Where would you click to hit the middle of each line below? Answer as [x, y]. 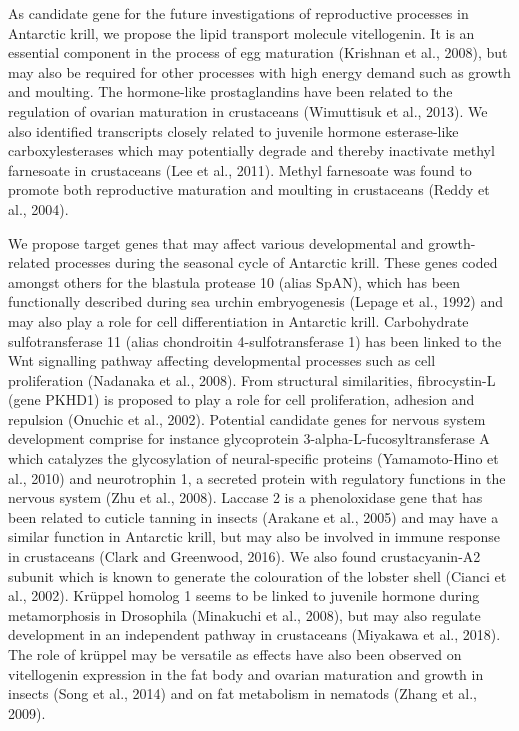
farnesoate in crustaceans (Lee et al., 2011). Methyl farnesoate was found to [240, 169]
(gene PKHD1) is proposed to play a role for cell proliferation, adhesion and [241, 399]
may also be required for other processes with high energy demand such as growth [259, 71]
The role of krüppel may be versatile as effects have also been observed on [235, 654]
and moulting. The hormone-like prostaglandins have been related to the [230, 91]
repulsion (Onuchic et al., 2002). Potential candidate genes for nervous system [247, 418]
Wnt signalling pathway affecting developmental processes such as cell [222, 360]
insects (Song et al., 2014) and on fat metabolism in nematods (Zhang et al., [242, 693]
